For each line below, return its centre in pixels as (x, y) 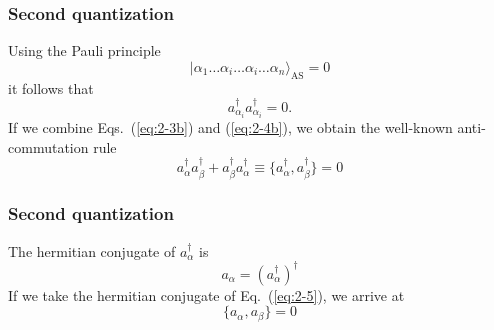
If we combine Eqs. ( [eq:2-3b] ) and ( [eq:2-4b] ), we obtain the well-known (230, 127)
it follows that (51, 87)
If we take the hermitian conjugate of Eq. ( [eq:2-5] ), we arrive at (206, 294)
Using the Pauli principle (84, 50)
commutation (48, 146)
